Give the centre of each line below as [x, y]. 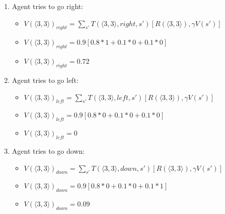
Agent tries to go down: [48, 150]
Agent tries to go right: [48, 6]
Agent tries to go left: [45, 80]
